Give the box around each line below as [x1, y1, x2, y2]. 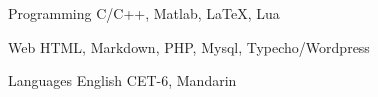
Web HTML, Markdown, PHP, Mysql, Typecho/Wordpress [8, 36, 370, 57]
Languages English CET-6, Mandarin [8, 70, 237, 91]
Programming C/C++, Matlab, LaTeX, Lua [8, 3, 280, 23]
